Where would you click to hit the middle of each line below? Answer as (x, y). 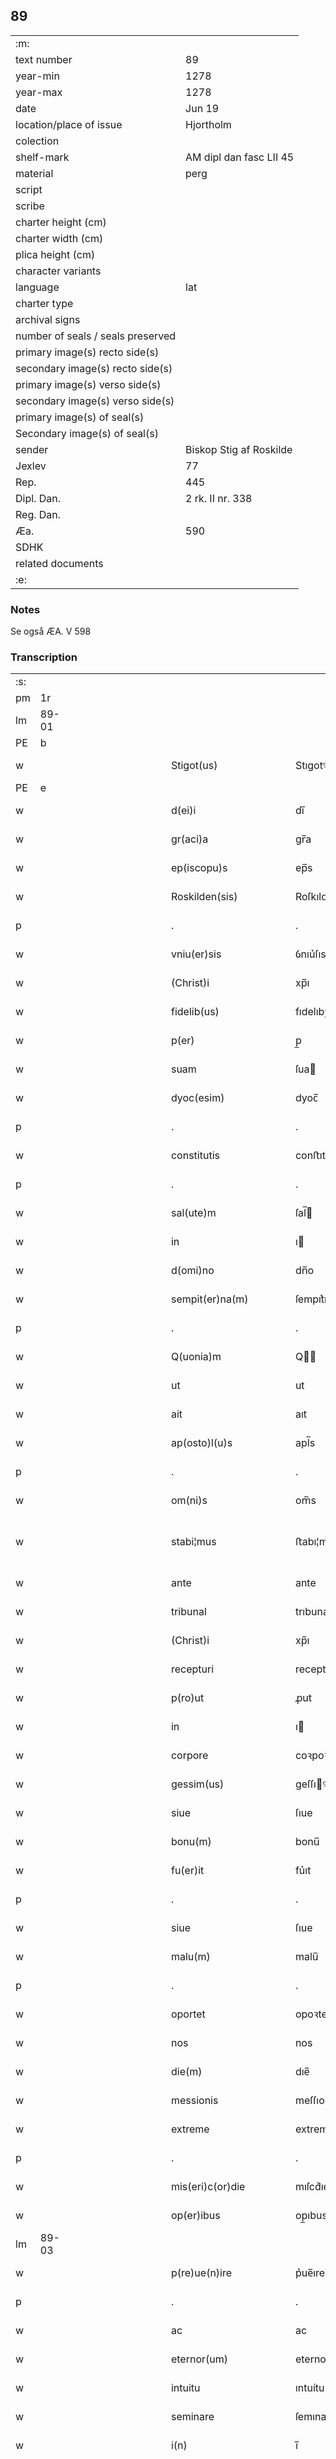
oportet (188, 2014)
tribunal (188, 1612)
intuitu (185, 2388)
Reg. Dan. (38, 514)
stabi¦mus (193, 1542)
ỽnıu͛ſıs (310, 954)
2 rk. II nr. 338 (219, 498)
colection (37, 141)
